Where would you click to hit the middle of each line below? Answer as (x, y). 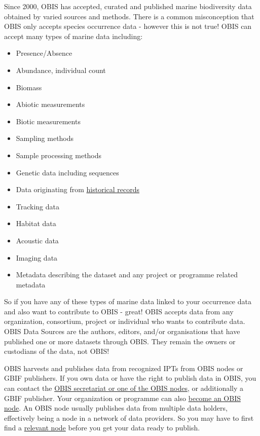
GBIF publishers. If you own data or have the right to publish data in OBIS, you (130, 378)
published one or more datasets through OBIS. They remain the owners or (120, 341)
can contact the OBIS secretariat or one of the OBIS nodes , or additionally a (124, 388)
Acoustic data (37, 240)
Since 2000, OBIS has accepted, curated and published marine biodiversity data (128, 6)
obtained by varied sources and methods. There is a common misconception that (129, 16)
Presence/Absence (44, 53)
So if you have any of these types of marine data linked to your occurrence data (128, 301)
